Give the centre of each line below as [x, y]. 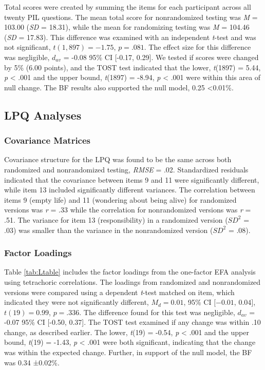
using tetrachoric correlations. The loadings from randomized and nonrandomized [132, 281]
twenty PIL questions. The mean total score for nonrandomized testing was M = [131, 17]
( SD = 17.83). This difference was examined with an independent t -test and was [130, 37]
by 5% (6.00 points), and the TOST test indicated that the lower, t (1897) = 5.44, [132, 67]
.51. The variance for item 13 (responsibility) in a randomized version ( [116, 219]
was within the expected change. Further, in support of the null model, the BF [128, 352]
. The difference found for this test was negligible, [157, 312]
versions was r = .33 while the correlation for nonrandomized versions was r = [128, 210]
